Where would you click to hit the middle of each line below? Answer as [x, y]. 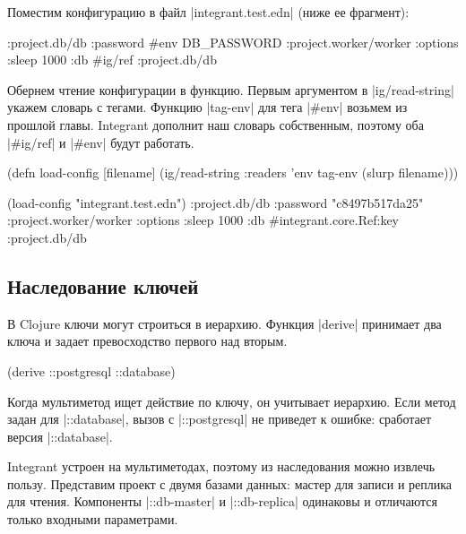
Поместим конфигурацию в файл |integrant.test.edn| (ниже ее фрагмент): [208, 12]
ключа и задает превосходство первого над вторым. [147, 341]
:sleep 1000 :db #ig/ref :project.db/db [112, 60]
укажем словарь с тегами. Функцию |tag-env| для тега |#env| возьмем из [207, 107]
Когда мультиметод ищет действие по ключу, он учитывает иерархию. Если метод [232, 401]
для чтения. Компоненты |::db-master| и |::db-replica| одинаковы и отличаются [222, 501]
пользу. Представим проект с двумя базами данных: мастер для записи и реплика [230, 483]
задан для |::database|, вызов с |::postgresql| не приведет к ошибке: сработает [220, 419]
